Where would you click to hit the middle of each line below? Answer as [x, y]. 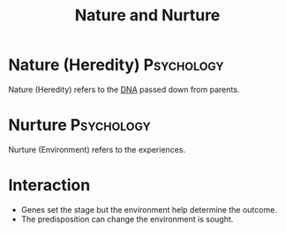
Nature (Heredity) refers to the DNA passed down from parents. [124, 89]
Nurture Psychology [79, 125]
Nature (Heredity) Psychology [116, 65]
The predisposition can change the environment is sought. [127, 219]
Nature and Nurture [147, 15]
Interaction [49, 185]
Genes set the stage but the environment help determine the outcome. [149, 209]
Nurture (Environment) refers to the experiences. [97, 149]
